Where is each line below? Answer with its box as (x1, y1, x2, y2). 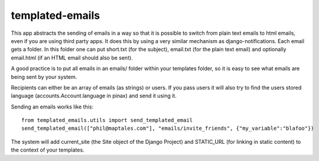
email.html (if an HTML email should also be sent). (11, 54, 133, 61)
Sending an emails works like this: (11, 103, 94, 110)
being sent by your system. (11, 73, 77, 80)
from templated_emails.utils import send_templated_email (21, 117, 193, 124)
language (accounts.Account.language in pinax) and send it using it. (11, 92, 177, 100)
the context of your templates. (11, 146, 85, 153)
